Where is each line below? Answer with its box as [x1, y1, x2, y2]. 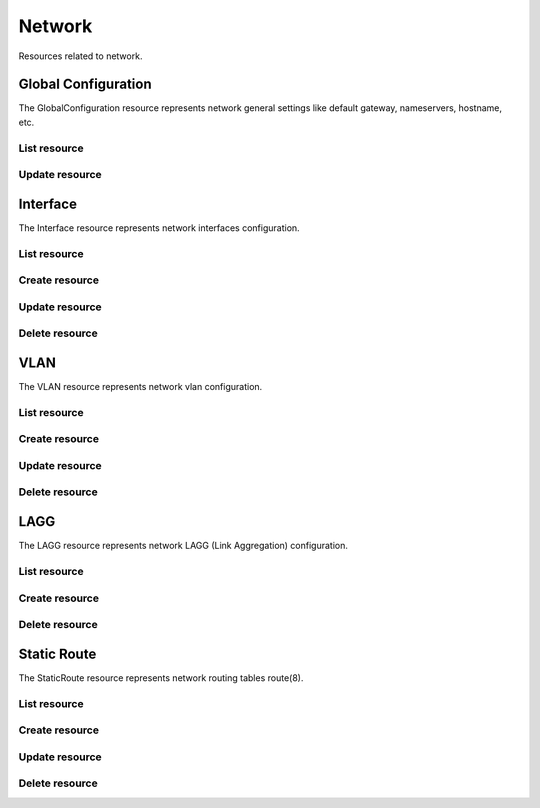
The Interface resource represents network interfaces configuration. [18, 221, 300, 234]
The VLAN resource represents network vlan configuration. [18, 381, 263, 393]
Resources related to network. [18, 50, 143, 62]
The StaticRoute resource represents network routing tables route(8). [18, 671, 304, 684]
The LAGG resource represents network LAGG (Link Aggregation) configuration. [18, 540, 349, 552]
